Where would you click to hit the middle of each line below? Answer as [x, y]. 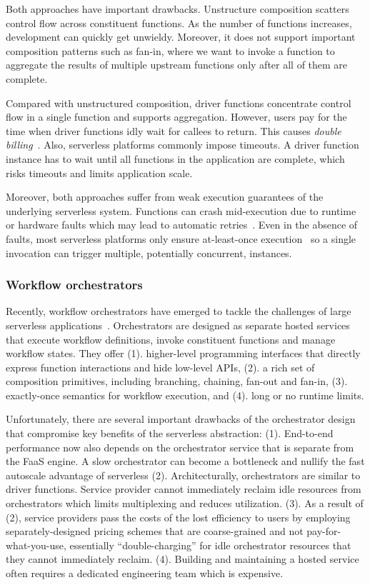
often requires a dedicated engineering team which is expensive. [145, 573]
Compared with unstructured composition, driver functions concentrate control [179, 102]
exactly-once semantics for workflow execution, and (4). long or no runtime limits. [185, 395]
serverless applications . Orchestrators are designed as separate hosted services [178, 325]
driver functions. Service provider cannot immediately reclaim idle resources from [184, 489]
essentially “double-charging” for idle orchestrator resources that [210, 545]
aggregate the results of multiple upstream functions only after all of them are [177, 65]
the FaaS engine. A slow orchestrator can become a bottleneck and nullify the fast [185, 461]
